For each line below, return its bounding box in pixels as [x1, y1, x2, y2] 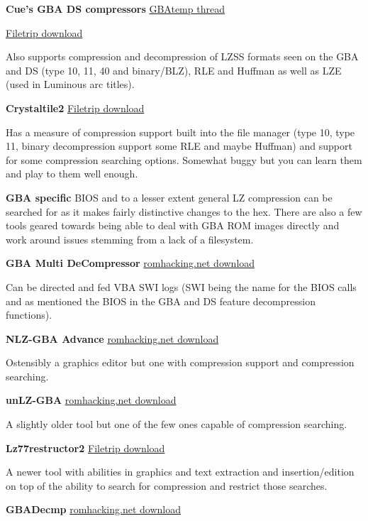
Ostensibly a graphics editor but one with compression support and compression [6, 355, 355, 370]
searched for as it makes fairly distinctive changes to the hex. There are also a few [6, 204, 362, 219]
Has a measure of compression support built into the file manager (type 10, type [6, 124, 355, 139]
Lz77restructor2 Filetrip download [6, 440, 165, 455]
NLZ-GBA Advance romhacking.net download [6, 331, 219, 346]
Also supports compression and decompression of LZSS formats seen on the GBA [6, 49, 359, 64]
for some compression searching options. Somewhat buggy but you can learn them [6, 152, 362, 167]
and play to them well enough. [6, 166, 138, 181]
